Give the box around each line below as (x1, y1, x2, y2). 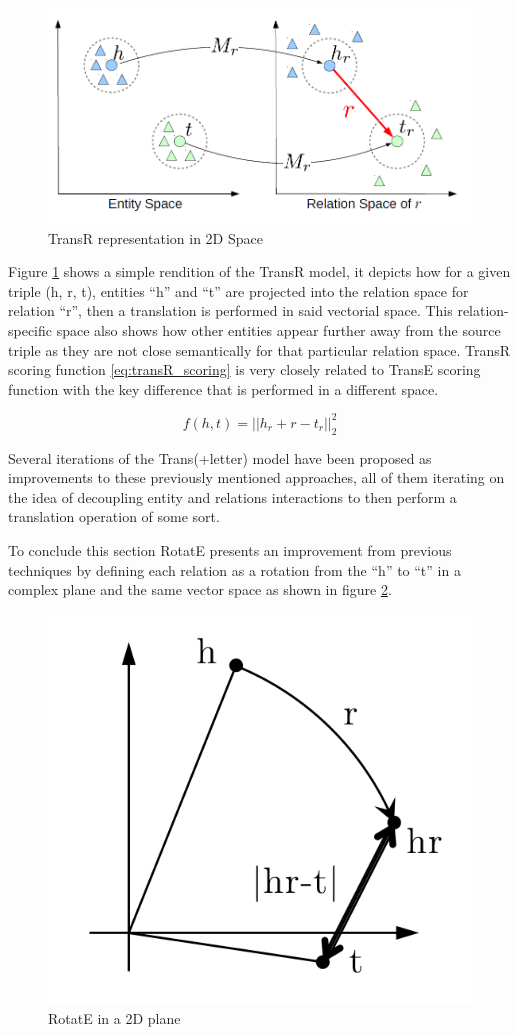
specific (8, 319, 53, 340)
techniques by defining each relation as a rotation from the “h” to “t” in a (8, 559, 461, 580)
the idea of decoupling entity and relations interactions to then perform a (8, 486, 457, 507)
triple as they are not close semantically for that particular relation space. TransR (8, 339, 511, 360)
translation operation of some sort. (8, 506, 220, 527)
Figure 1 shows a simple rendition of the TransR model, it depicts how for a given (8, 261, 511, 282)
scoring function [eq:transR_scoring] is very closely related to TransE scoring (8, 359, 481, 380)
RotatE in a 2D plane (48, 1007, 181, 1028)
